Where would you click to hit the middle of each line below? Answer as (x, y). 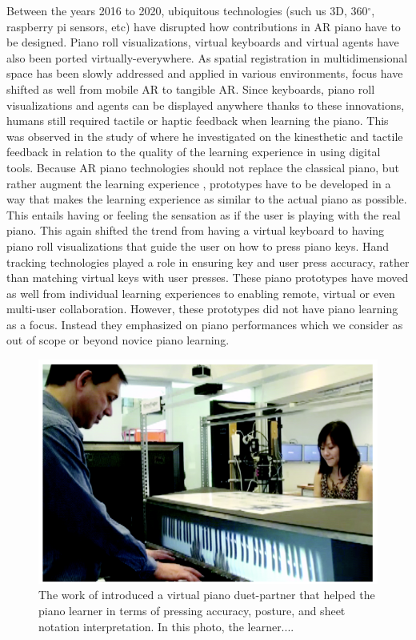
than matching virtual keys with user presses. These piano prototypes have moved (208, 278)
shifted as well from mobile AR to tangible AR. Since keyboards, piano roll (191, 89)
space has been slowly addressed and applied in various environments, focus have (205, 73)
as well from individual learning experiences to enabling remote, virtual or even (201, 293)
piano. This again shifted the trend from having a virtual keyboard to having (196, 230)
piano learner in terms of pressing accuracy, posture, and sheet (192, 610)
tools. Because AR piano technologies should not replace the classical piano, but (203, 167)
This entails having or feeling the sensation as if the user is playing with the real (204, 214)
